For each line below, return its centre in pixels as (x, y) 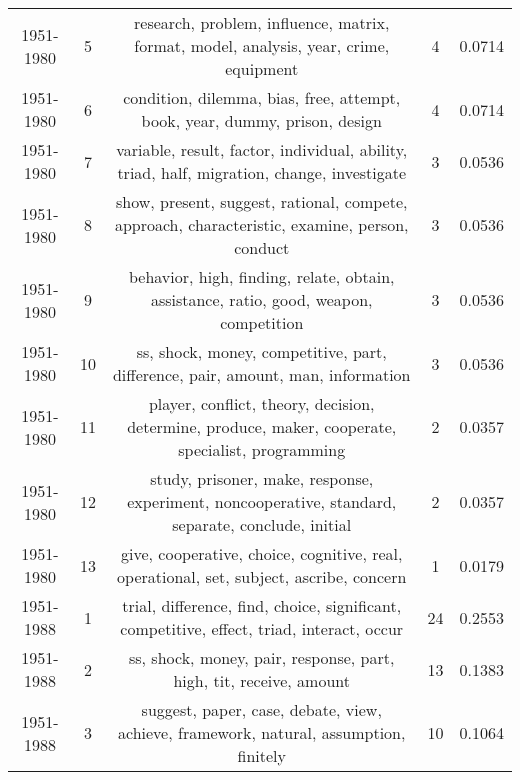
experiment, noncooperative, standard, (262, 501)
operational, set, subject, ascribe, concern (262, 576)
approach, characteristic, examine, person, (261, 224)
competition (262, 322)
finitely (261, 755)
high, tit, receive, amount (261, 680)
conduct (262, 247)
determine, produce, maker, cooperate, (262, 426)
